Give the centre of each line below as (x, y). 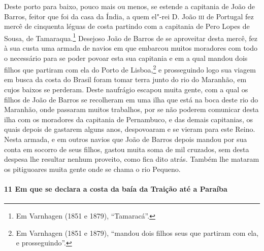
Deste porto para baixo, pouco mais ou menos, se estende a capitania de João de (129, 6)
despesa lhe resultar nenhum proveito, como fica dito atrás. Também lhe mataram (132, 159)
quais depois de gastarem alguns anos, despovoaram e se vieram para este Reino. (130, 129)
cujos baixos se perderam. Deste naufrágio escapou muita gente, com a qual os (126, 89)
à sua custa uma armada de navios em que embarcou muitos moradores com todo (131, 48)
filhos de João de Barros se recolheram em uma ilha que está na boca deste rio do (131, 99)
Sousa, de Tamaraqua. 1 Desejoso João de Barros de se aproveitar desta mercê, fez (131, 37)
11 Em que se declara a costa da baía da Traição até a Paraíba (116, 189)
